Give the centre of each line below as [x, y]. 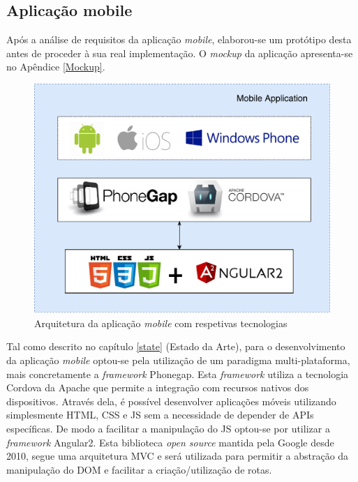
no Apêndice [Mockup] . [56, 67]
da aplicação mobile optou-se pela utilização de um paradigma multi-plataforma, [178, 360]
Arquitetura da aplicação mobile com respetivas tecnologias [161, 323]
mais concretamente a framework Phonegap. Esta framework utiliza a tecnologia [178, 374]
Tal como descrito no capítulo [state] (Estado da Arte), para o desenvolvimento [176, 346]
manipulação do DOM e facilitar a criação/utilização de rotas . [139, 469]
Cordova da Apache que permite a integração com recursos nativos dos [158, 387]
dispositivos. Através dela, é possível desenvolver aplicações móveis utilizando [171, 401]
